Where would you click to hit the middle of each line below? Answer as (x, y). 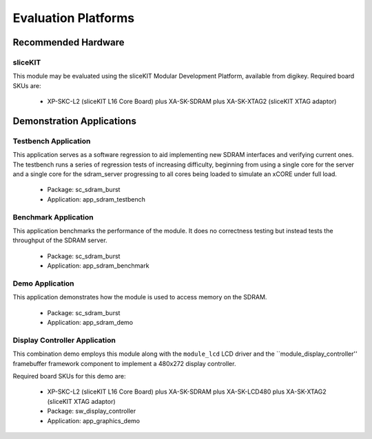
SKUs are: (27, 85)
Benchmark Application (53, 217)
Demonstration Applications (75, 121)
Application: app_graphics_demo (94, 420)
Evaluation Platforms (74, 18)
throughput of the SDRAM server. (60, 240)
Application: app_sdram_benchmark (98, 266)
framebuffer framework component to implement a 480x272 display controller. (124, 363)
